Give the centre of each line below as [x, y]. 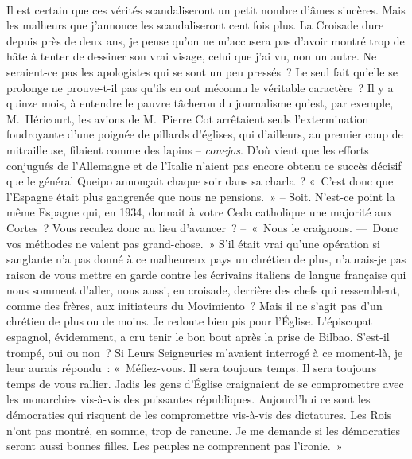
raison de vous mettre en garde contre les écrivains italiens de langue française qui [206, 274]
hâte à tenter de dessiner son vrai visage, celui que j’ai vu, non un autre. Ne [192, 56]
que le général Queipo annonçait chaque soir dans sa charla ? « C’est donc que [200, 181]
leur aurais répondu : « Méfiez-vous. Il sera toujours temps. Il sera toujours [192, 368]
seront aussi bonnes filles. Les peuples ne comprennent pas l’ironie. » [175, 446]
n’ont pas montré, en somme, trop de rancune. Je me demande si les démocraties [203, 430]
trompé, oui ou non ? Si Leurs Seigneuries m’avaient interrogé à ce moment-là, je [205, 352]
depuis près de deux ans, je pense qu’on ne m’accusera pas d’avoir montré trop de [206, 40]
